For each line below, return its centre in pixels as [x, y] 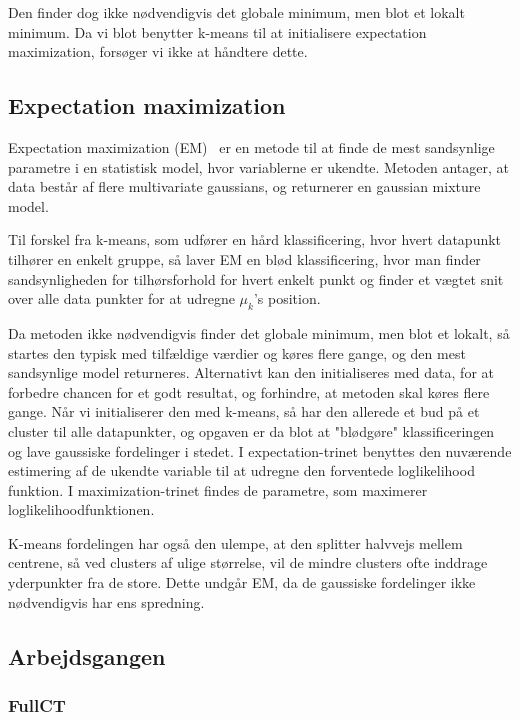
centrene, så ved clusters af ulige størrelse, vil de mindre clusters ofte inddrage [248, 562]
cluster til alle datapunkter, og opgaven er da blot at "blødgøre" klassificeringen [251, 430]
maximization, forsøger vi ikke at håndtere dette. [158, 51]
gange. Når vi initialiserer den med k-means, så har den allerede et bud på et [244, 411]
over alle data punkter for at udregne [121, 298]
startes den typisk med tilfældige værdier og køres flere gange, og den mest [237, 352]
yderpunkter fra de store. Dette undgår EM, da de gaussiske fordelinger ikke [242, 582]
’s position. [287, 298]
